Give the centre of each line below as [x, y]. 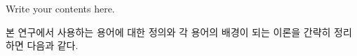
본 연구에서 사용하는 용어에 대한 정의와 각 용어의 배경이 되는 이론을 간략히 [168, 31]
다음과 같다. [53, 45]
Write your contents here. [60, 8]
